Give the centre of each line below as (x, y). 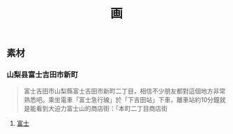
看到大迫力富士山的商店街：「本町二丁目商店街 (102, 109)
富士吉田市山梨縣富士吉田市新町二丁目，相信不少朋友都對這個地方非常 (125, 91)
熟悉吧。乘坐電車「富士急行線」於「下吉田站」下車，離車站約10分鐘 (122, 100)
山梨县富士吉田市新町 (42, 75)
